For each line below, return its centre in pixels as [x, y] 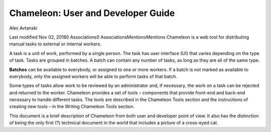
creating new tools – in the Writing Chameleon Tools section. [72, 106]
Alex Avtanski [23, 28]
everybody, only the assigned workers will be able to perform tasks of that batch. [93, 76]
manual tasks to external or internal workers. [55, 44]
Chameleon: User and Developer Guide [92, 13]
